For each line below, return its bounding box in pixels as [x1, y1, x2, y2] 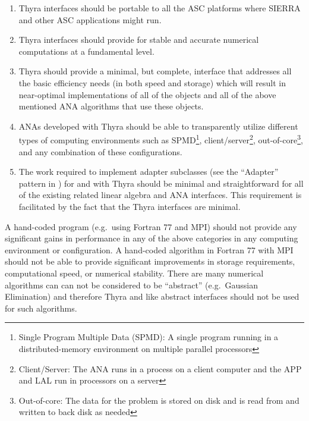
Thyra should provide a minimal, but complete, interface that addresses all [18, 65, 292, 77]
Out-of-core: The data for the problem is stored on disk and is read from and [18, 394, 299, 406]
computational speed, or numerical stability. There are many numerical [5, 266, 264, 279]
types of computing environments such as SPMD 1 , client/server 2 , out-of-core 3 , [18, 132, 303, 146]
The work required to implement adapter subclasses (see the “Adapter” [18, 165, 279, 178]
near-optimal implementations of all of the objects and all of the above [18, 88, 276, 100]
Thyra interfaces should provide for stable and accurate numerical [18, 33, 259, 46]
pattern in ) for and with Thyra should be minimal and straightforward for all [18, 177, 304, 189]
